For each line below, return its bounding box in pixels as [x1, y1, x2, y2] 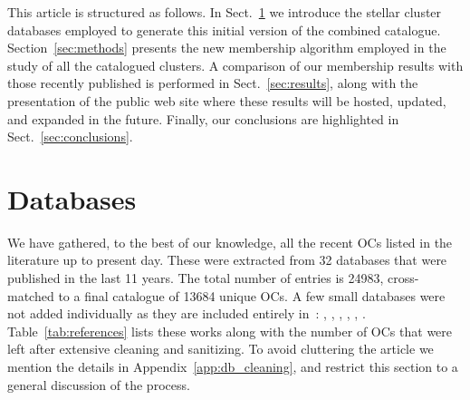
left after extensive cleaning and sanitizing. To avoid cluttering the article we [7, 339, 434, 358]
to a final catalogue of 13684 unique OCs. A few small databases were [58, 286, 446, 305]
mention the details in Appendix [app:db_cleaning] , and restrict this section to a [7, 357, 458, 376]
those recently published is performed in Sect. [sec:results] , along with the [7, 73, 418, 93]
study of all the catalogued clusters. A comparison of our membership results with [7, 55, 464, 74]
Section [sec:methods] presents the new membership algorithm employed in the [7, 38, 446, 57]
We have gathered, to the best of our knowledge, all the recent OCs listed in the [7, 232, 453, 251]
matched [7, 286, 54, 305]
